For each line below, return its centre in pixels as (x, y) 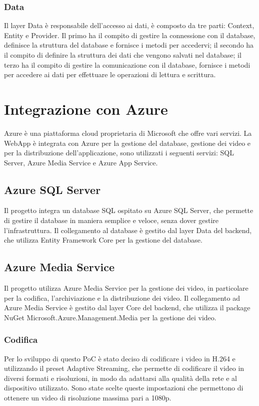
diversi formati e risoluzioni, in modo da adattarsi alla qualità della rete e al (120, 378)
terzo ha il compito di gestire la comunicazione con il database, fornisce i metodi (127, 64)
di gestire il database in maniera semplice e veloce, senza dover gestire (111, 220)
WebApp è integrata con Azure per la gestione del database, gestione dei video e (127, 143)
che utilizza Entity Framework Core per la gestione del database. (103, 240)
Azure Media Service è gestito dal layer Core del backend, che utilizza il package (127, 308)
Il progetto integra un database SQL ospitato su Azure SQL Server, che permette (129, 210)
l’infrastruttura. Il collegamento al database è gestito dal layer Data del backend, (128, 230)
